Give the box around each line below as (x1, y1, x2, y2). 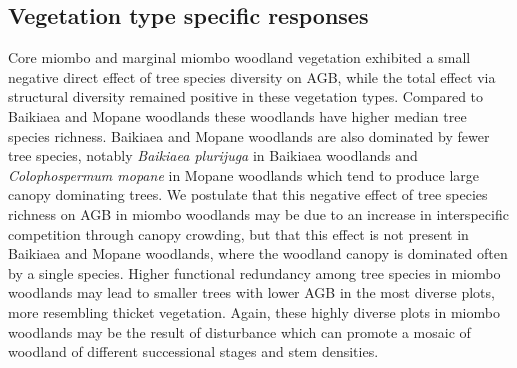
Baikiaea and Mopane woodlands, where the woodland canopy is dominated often (8, 243, 508, 264)
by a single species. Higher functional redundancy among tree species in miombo (8, 262, 501, 283)
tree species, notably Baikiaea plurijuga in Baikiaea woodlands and (8, 145, 418, 166)
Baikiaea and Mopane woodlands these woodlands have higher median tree (8, 105, 467, 126)
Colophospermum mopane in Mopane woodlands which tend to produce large (8, 164, 480, 185)
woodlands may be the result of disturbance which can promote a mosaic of (8, 321, 471, 342)
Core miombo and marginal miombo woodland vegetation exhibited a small (8, 47, 471, 68)
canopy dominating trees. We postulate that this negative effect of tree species (8, 184, 488, 205)
